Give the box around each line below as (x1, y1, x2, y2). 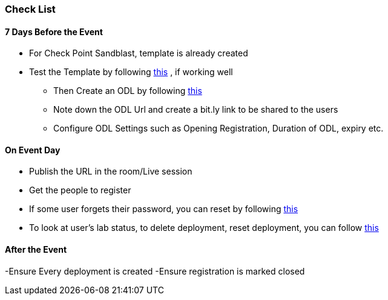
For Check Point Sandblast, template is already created (29, 48, 248, 59)
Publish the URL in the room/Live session (29, 166, 192, 177)
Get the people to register (29, 185, 131, 196)
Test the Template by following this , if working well (29, 67, 233, 78)
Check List (5, 3, 56, 15)
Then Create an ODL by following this (53, 85, 202, 96)
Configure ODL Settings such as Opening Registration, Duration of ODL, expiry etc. (53, 123, 384, 134)
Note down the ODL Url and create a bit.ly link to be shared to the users (53, 104, 338, 115)
